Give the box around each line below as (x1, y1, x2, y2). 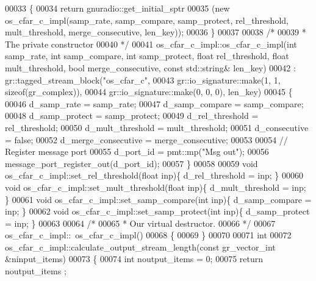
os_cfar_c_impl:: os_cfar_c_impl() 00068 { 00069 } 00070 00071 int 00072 (5, 229, 292, 241)
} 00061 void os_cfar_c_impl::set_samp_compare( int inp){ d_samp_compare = (5, 193, 312, 205)
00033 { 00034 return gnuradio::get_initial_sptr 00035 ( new (5, 2, 230, 14)
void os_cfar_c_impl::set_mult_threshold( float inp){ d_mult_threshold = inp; (5, 180, 306, 193)
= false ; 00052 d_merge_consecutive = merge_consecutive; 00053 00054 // (5, 133, 288, 146)
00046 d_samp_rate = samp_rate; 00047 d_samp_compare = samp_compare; (5, 97, 304, 110)
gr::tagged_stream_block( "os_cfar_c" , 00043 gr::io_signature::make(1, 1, (5, 73, 281, 86)
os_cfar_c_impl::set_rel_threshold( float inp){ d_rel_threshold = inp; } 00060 (5, 169, 304, 182)
